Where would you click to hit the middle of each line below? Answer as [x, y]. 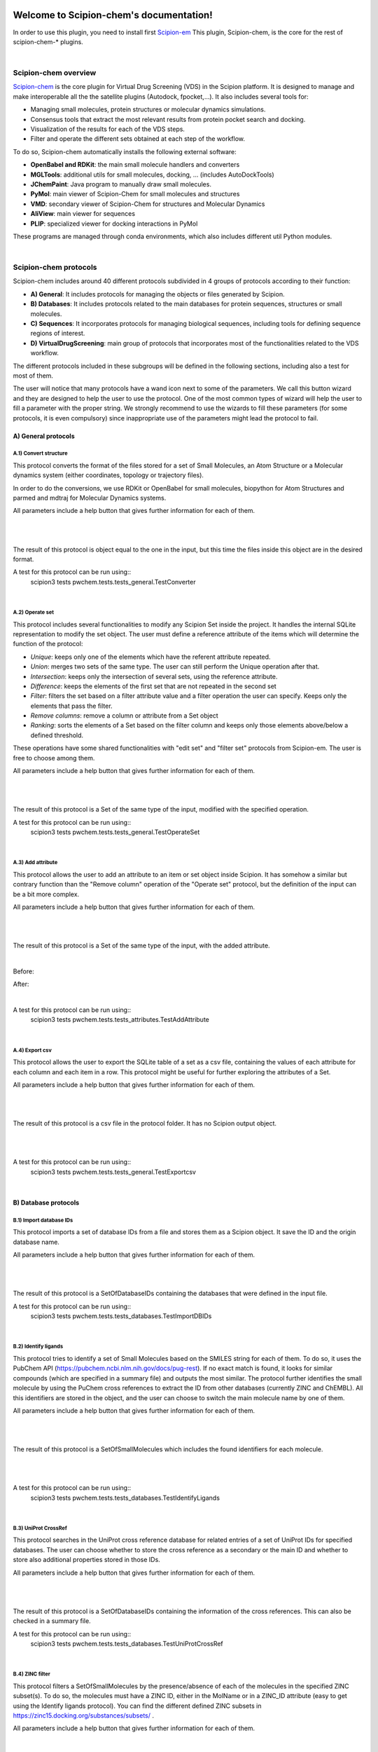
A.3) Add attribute [35, 863]
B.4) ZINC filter [31, 1674]
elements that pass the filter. [71, 706]
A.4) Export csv [32, 1050]
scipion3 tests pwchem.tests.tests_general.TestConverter [113, 582]
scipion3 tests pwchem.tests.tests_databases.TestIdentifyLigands [125, 1498]
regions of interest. [58, 334]
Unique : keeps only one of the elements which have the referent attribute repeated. [150, 657]
